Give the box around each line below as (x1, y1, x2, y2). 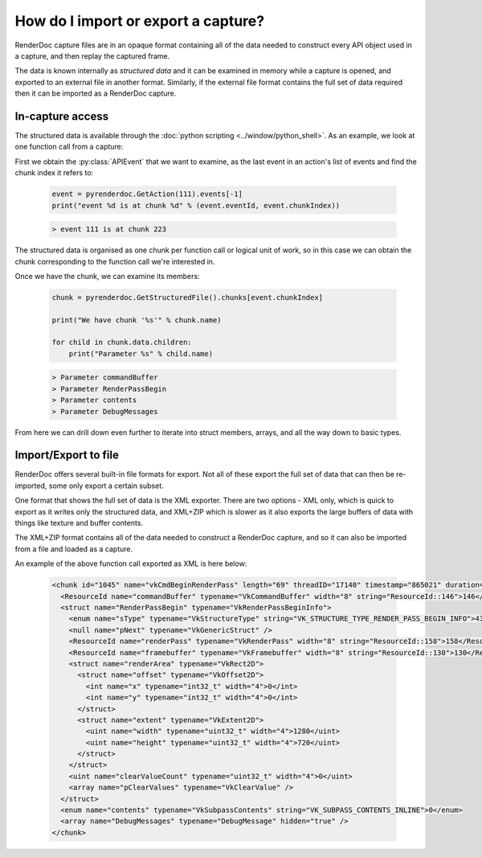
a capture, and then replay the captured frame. (14, 51, 170, 60)
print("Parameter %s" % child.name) (68, 349, 213, 358)
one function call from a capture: (14, 141, 124, 152)
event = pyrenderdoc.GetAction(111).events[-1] (51, 190, 243, 199)
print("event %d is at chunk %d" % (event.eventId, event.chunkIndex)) (51, 201, 341, 210)
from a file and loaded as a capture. (14, 543, 133, 554)
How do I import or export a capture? (14, 12, 265, 30)
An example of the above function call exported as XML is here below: (14, 559, 247, 568)
